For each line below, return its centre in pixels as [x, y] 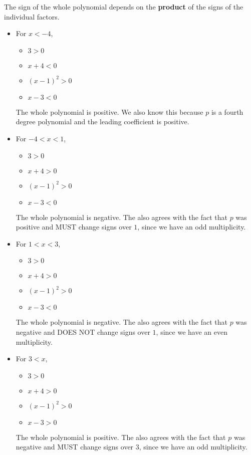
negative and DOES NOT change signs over [83, 331]
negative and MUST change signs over [75, 447]
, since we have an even [192, 331]
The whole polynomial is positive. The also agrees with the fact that [121, 437]
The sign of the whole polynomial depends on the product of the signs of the [124, 7]
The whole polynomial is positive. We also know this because [109, 111]
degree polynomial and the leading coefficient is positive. [102, 122]
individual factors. [32, 16]
